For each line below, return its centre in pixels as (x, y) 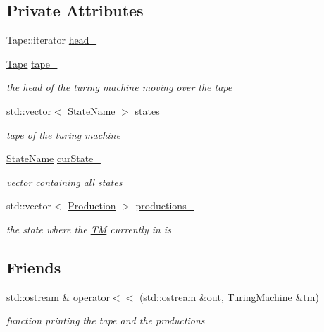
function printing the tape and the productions (106, 320)
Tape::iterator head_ (52, 40)
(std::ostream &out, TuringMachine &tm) (229, 296)
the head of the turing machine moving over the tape (119, 87)
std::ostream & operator (58, 296)
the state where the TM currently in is (89, 229)
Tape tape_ (32, 63)
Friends (34, 267)
